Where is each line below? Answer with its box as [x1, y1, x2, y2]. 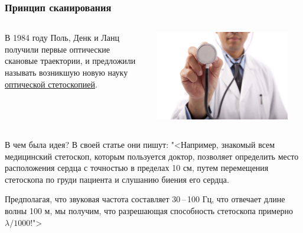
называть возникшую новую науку [5, 66, 128, 78]
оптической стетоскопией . [5, 77, 97, 90]
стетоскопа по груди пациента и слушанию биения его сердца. [5, 173, 229, 185]
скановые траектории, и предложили [5, 54, 136, 67]
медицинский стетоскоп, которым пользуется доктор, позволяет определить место [5, 150, 299, 162]
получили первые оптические [5, 43, 110, 55]
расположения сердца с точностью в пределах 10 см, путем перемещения [5, 161, 269, 174]
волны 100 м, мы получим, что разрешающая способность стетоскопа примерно [5, 204, 293, 216]
